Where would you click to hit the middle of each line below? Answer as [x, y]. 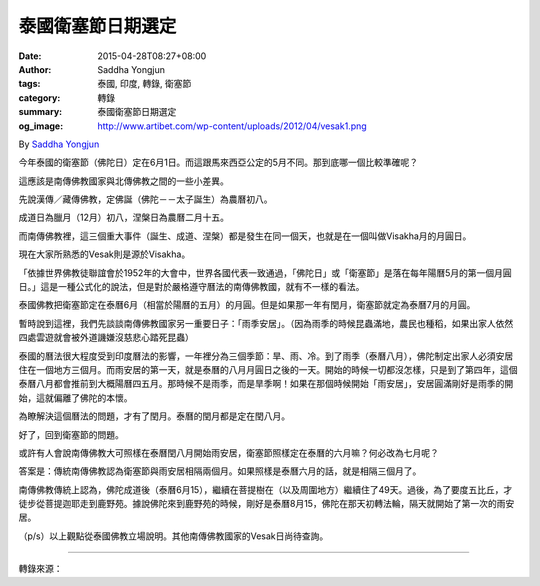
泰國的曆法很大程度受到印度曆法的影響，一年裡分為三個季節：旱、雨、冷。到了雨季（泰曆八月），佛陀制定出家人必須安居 [266, 356]
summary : [40, 112]
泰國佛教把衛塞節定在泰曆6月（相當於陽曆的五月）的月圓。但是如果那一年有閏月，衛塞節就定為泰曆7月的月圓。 [247, 305]
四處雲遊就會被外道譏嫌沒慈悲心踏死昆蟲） [106, 337]
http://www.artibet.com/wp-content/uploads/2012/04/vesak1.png [232, 126]
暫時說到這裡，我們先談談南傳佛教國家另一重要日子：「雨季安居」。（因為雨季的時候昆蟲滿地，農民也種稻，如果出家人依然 [266, 323]
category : [39, 97]
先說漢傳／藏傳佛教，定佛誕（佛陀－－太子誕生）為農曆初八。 [145, 199]
